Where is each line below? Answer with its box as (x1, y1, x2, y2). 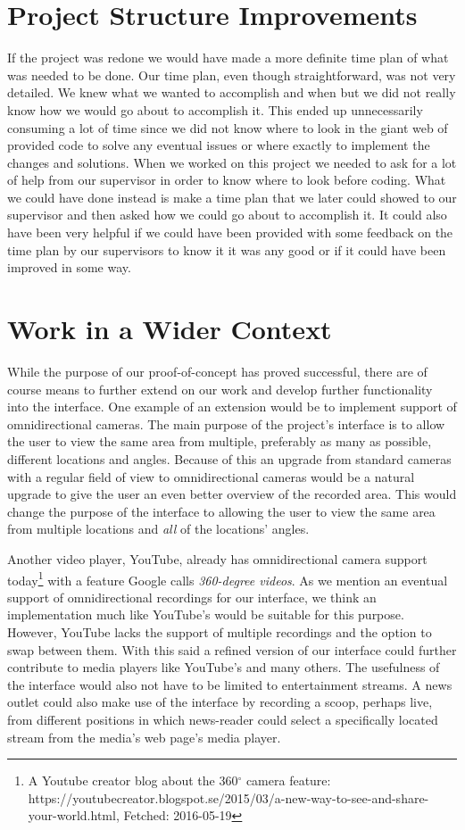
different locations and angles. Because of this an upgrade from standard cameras (7, 449, 452, 468)
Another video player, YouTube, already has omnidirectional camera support (7, 549, 428, 568)
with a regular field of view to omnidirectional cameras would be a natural (7, 467, 415, 486)
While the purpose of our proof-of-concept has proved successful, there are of (7, 361, 428, 380)
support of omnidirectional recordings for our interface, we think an (7, 587, 377, 606)
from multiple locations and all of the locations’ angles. (7, 519, 310, 538)
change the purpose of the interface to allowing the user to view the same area (7, 502, 436, 520)
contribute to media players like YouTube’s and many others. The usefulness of (7, 658, 440, 676)
